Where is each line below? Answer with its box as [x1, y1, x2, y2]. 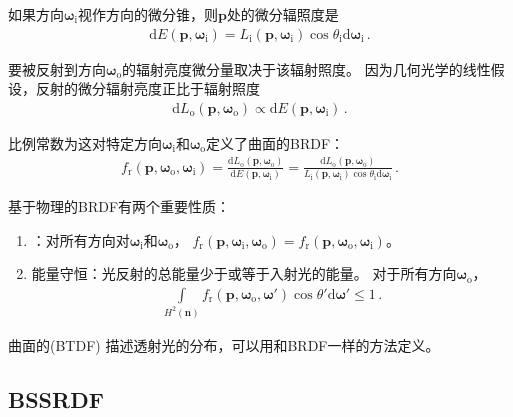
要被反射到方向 [8, 58, 106, 79]
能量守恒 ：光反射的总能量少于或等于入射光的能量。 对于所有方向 [31, 263, 457, 284]
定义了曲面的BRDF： [206, 132, 345, 153]
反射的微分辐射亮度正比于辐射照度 [35, 78, 260, 99]
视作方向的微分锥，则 [77, 4, 218, 24]
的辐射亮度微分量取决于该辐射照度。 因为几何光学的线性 [122, 58, 491, 79]
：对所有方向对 [31, 229, 130, 250]
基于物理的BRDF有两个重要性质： [8, 196, 231, 217]
